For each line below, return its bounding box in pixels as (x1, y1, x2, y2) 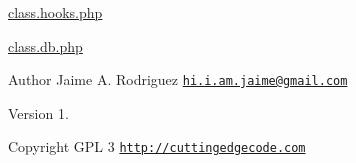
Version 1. (8, 102, 69, 123)
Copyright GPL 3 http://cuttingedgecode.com (8, 136, 306, 157)
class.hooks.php (8, 2, 103, 22)
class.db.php (8, 35, 83, 56)
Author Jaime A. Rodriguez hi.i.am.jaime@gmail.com (8, 69, 348, 90)
